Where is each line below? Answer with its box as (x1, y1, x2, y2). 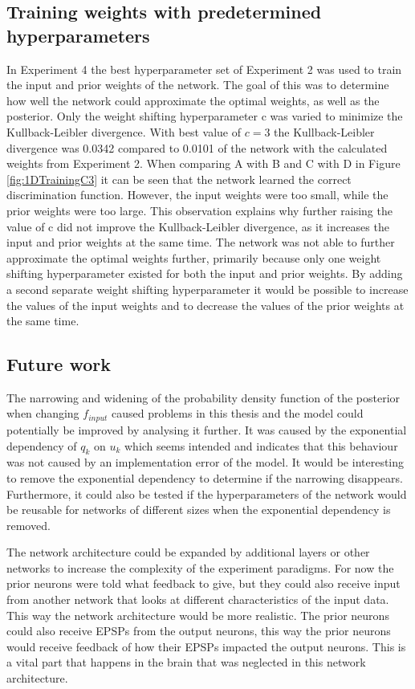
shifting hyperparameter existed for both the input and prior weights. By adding (6, 265, 403, 282)
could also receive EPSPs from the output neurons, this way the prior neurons (6, 622, 391, 639)
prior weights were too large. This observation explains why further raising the (6, 202, 393, 218)
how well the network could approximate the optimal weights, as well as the (6, 92, 380, 108)
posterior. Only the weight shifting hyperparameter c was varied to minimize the (6, 108, 403, 124)
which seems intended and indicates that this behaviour (124, 437, 398, 454)
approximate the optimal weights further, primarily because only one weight (6, 249, 381, 266)
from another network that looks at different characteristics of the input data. (6, 591, 389, 608)
